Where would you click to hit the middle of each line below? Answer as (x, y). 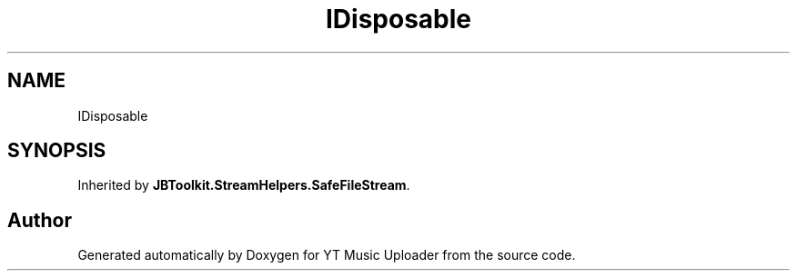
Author (40, 220)
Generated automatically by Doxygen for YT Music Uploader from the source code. (327, 255)
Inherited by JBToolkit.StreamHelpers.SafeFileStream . (244, 185)
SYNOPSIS (57, 151)
